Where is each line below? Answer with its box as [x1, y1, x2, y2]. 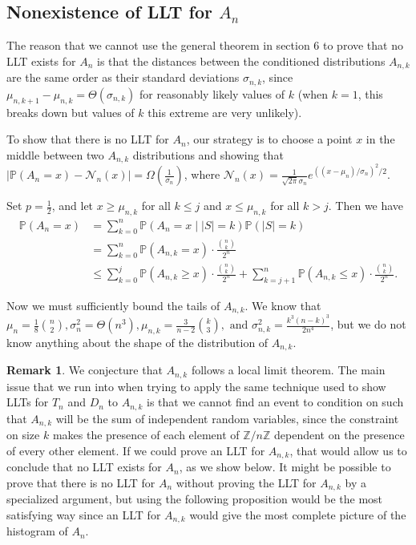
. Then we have [328, 197, 404, 214]
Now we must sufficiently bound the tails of [6, 297, 220, 313]
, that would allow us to [289, 442, 407, 458]
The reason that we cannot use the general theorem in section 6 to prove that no [6, 37, 403, 54]
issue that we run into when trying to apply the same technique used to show [6, 377, 386, 394]
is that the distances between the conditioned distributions [97, 52, 386, 69]
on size [6, 426, 40, 443]
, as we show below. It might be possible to [179, 458, 391, 475]
